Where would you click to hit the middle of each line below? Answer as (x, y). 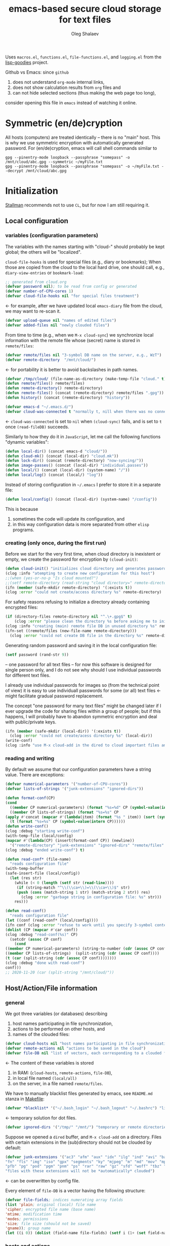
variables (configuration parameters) (52, 235)
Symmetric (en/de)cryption (64, 123)
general (15, 1002)
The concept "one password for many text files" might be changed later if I (83, 706)
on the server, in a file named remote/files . (58, 1083)
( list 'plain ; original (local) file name (51, 1205)
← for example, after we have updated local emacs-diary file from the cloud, (84, 306)
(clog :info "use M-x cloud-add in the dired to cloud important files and (87, 745)
